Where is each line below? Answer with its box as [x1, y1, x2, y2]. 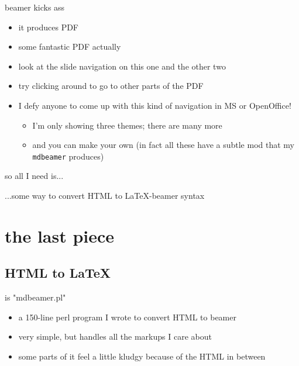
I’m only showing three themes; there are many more [32, 119, 222, 131]
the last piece [5, 223, 115, 247]
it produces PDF [18, 20, 79, 33]
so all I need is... [5, 170, 64, 182]
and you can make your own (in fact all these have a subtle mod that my [32, 139, 294, 151]
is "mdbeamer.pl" [5, 291, 66, 303]
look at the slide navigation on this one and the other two [18, 60, 226, 72]
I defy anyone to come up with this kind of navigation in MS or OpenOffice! [18, 99, 291, 111]
